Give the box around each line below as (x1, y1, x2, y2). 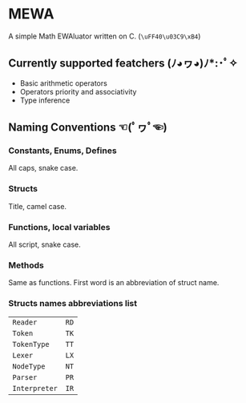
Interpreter (12, 384, 58, 393)
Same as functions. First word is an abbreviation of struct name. (8, 278, 220, 288)
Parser (12, 373, 38, 381)
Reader (12, 317, 38, 327)
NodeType (12, 361, 46, 371)
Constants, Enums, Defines (8, 145, 118, 156)
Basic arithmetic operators (19, 78, 108, 88)
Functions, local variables (8, 221, 111, 232)
